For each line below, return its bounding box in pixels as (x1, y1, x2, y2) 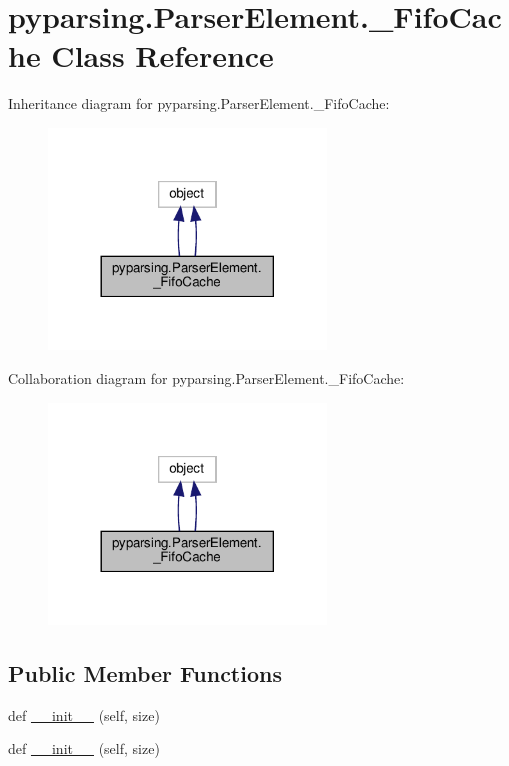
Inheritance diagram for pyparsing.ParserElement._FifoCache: (8, 93, 390, 114)
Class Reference (51, 35, 274, 76)
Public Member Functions (8, 657, 282, 688)
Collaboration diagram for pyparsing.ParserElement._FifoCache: (8, 367, 405, 388)
